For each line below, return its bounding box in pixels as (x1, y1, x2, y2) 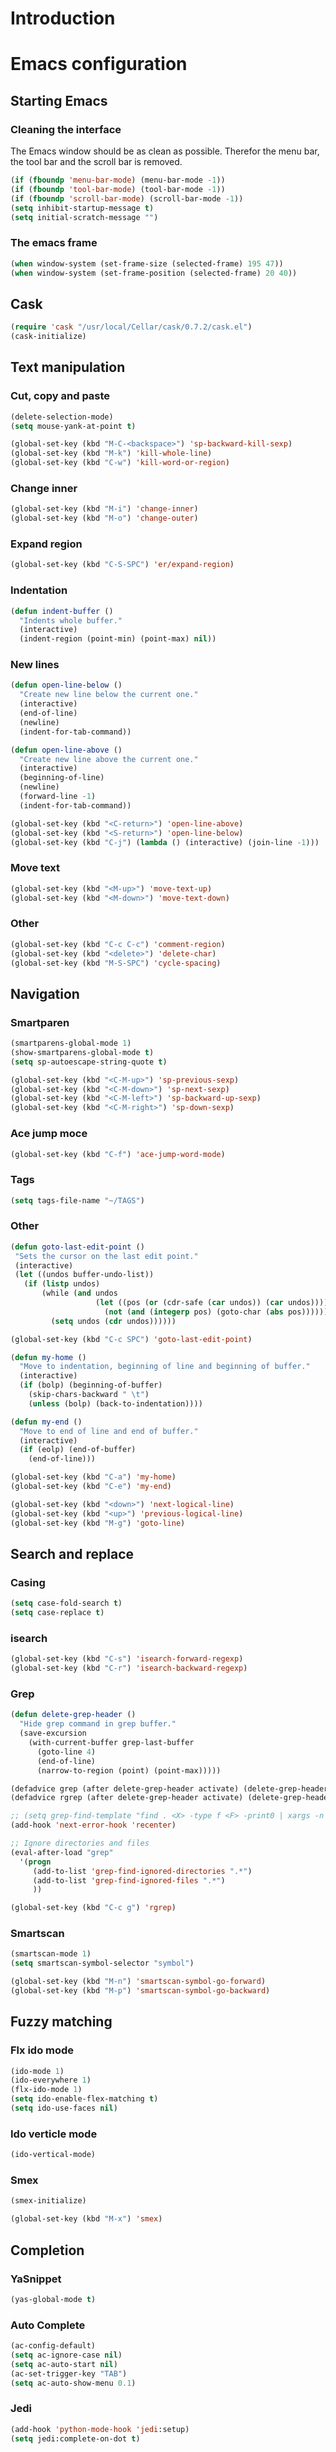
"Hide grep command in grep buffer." (19, 1719, 177, 1729)
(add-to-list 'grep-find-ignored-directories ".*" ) (32, 1866, 253, 1876)
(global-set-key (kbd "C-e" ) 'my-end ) (10, 1482, 172, 1492)
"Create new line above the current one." (19, 754, 199, 764)
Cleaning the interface (10, 122, 122, 136)
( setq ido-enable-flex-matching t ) (10, 2094, 159, 2104)
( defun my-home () (10, 1352, 87, 1362)
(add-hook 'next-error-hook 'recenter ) (10, 1820, 177, 1831)
